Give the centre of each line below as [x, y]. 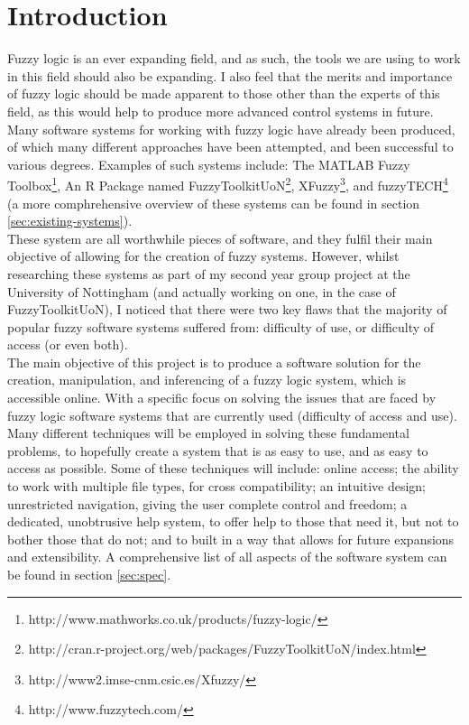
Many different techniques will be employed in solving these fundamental [208, 433]
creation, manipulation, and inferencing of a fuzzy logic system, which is [207, 380]
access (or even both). [68, 344]
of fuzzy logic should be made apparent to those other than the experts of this [224, 93]
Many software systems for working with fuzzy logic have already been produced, [231, 129]
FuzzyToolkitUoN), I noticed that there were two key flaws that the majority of [227, 309]
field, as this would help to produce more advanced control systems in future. [221, 111]
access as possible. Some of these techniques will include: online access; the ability [233, 468]
